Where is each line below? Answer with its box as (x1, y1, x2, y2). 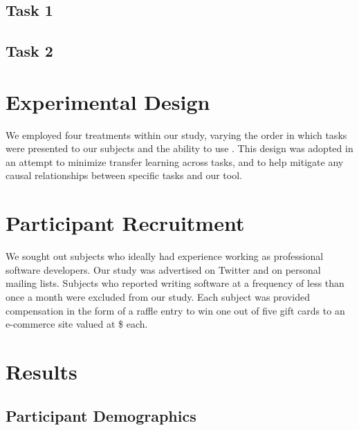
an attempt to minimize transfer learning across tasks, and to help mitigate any (6, 154, 344, 169)
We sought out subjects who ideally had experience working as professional (6, 249, 324, 263)
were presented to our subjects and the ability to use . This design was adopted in (6, 141, 353, 156)
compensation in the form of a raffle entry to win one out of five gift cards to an (6, 303, 345, 317)
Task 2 (6, 40, 53, 62)
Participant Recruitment (6, 209, 245, 237)
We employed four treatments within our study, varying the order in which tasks (6, 127, 347, 142)
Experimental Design (6, 87, 210, 115)
